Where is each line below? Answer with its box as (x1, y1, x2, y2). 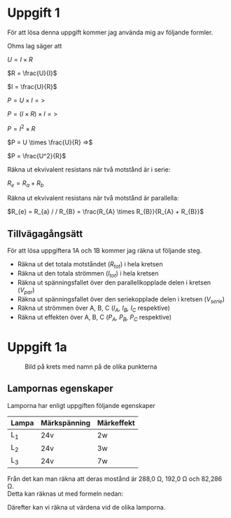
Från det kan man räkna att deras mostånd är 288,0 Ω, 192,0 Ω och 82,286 (7, 475, 223, 483)
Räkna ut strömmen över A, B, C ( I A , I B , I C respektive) (17, 304, 170, 314)
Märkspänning (41, 418, 91, 428)
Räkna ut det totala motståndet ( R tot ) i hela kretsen (17, 260, 163, 270)
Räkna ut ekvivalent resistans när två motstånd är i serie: (7, 165, 171, 173)
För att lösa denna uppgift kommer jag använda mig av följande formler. (7, 28, 213, 36)
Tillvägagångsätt (7, 228, 83, 240)
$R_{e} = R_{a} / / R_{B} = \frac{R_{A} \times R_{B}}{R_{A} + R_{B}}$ (7, 207, 204, 216)
